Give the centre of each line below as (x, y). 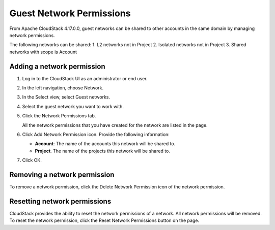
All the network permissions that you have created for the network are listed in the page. (115, 125)
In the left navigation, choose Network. (63, 88)
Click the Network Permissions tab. (59, 116)
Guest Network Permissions (70, 13)
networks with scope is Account (43, 52)
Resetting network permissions (60, 201)
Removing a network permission (62, 174)
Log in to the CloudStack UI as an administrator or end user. (85, 78)
